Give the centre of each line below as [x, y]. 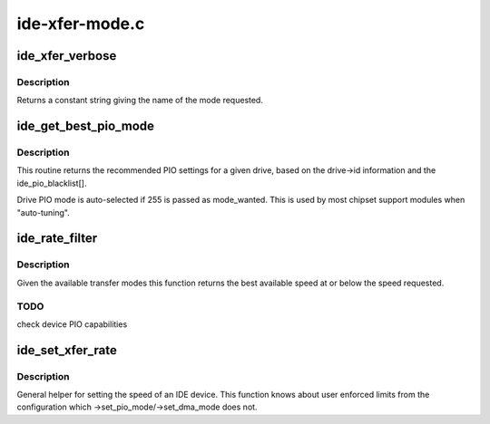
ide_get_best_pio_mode [85, 126]
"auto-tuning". [43, 212]
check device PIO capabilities [72, 324]
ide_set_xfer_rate [67, 350]
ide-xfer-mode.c [81, 24]
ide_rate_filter [57, 239]
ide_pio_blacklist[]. [52, 183]
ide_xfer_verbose [67, 56]
